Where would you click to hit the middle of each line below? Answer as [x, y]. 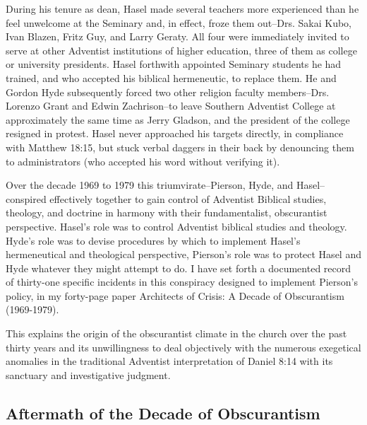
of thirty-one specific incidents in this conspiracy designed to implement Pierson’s [182, 282]
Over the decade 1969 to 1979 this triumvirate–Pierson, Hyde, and [150, 185]
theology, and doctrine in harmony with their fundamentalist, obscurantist [167, 212]
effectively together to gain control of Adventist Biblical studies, [188, 198]
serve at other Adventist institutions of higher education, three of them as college [181, 50]
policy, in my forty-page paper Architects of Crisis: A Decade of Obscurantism [175, 295]
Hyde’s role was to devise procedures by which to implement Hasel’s [153, 240]
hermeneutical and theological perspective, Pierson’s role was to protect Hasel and [183, 254]
